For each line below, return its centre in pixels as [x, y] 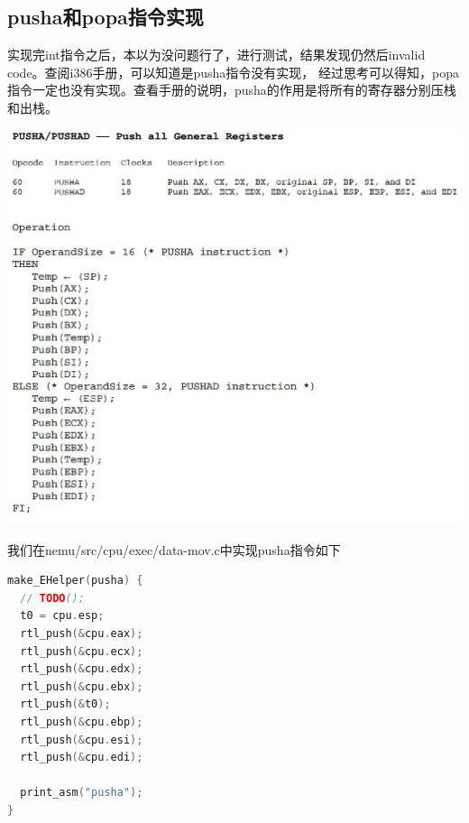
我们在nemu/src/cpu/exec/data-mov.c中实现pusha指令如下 [174, 549]
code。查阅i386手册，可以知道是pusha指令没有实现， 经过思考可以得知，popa [233, 72]
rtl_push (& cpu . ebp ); [82, 721]
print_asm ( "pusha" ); [82, 793]
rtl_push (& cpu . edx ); [82, 669]
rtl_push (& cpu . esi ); [82, 740]
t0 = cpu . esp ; [62, 616]
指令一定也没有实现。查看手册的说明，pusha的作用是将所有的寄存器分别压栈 [232, 90]
